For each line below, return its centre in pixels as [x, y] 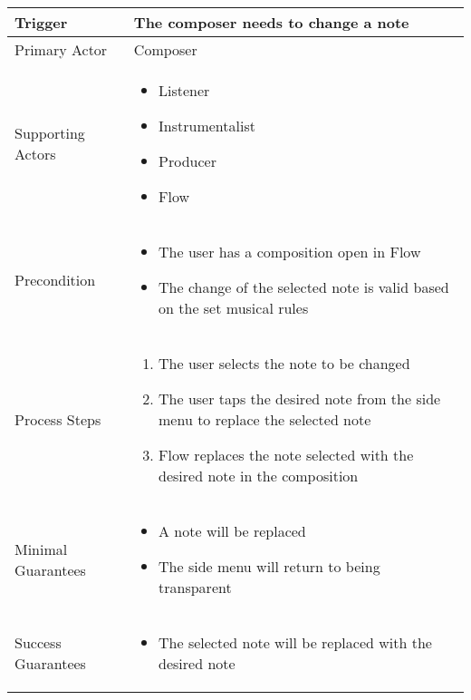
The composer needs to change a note [271, 22]
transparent [195, 587]
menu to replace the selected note [265, 419]
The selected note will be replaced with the [295, 642]
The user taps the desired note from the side [300, 399]
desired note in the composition [259, 476]
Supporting [50, 133]
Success [38, 642]
